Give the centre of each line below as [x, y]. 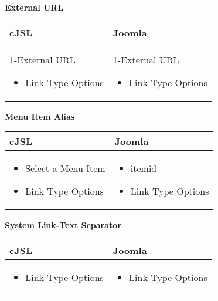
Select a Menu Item [65, 168]
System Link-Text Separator [63, 225]
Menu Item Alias [40, 116]
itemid [144, 168]
